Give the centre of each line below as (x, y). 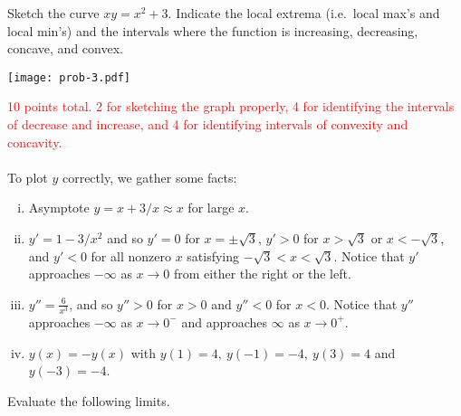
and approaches (225, 321)
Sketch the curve (53, 13)
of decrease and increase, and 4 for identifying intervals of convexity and (208, 124)
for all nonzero (131, 255)
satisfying (213, 255)
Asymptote (59, 208)
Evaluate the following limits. (89, 400)
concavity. (35, 142)
